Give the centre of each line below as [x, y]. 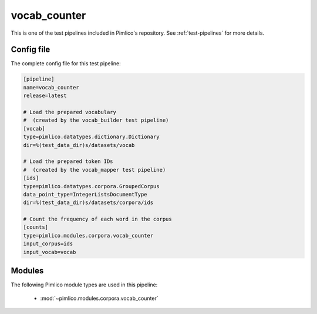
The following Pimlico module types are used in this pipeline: [84, 285]
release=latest [45, 96]
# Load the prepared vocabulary [70, 112]
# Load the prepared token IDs [68, 161]
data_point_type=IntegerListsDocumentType [85, 194]
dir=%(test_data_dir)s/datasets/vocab [79, 145]
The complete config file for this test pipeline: [66, 64]
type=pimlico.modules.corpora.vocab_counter [88, 235]
